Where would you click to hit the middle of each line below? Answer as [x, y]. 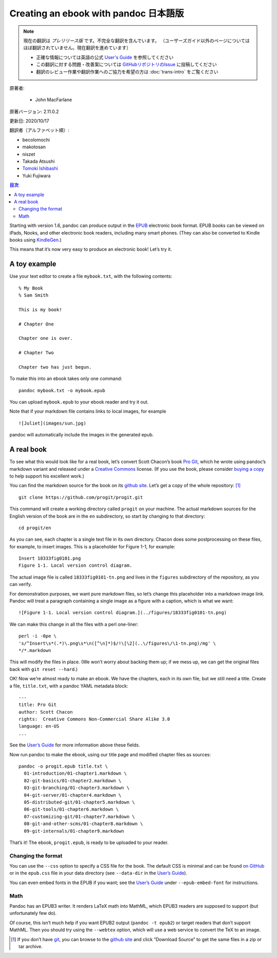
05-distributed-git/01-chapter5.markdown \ [80, 802]
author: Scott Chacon [46, 712]
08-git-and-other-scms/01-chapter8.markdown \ [83, 824]
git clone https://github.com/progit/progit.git [81, 497]
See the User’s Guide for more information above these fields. [75, 745]
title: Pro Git [38, 705]
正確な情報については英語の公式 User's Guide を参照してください [105, 57]
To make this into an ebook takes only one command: [66, 379]
